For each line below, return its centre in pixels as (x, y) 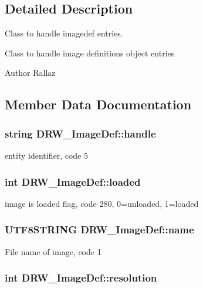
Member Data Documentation (98, 104)
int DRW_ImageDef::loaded (73, 181)
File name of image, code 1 (53, 251)
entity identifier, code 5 (46, 155)
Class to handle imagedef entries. (64, 33)
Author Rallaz (30, 73)
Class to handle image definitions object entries (90, 53)
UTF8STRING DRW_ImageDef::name (99, 230)
